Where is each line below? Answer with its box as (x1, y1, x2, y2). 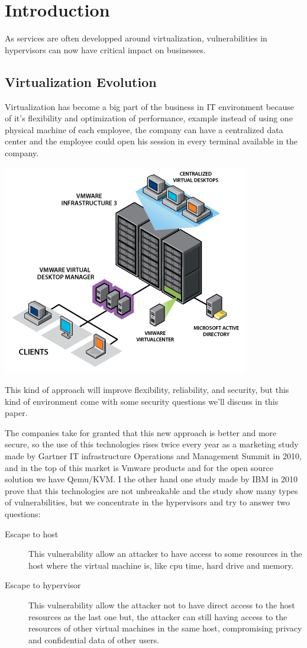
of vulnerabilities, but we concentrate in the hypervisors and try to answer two (5, 496, 290, 508)
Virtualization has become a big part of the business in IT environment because (5, 100, 294, 112)
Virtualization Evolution (5, 72, 157, 91)
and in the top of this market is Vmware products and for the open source (5, 461, 273, 473)
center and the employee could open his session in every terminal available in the (5, 135, 298, 147)
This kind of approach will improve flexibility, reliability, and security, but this (5, 383, 289, 396)
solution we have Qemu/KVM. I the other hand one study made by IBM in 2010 (5, 473, 298, 485)
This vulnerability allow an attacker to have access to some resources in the (28, 547, 302, 560)
